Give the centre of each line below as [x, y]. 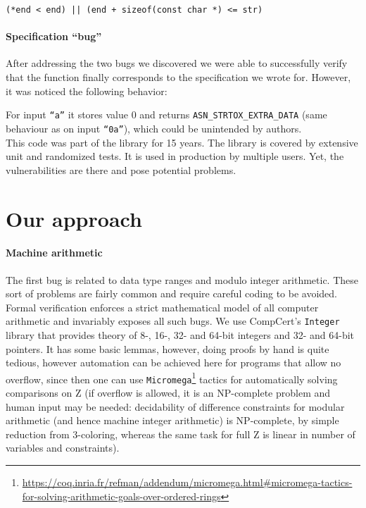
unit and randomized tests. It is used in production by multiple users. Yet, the [175, 156]
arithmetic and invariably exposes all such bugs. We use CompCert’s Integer [173, 321]
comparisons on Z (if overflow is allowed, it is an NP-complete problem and [168, 393]
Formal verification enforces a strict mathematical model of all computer [162, 307]
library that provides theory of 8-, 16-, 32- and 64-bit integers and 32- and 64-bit [180, 334]
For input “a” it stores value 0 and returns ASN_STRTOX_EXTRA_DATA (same [166, 114]
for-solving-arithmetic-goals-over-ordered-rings [121, 496]
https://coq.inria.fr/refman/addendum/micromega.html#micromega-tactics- [187, 482]
